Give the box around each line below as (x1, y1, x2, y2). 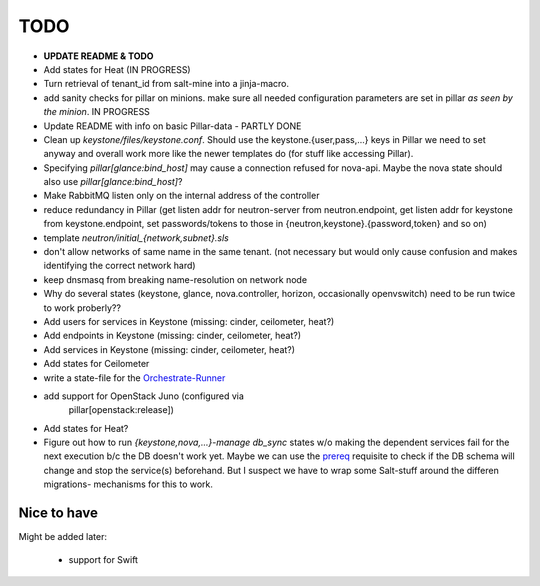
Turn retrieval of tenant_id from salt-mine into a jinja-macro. (43, 78, 290, 90)
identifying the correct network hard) (43, 260, 196, 272)
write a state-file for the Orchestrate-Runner (43, 371, 226, 384)
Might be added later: (18, 531, 107, 543)
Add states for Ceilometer (43, 358, 150, 370)
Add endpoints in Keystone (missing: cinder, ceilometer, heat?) (43, 330, 302, 342)
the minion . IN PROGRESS (43, 106, 150, 118)
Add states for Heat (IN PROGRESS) (43, 63, 191, 75)
